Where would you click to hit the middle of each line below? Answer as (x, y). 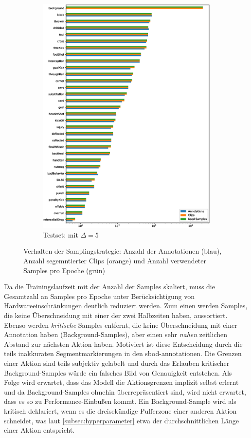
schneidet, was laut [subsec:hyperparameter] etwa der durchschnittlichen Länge (121, 420)
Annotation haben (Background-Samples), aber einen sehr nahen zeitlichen (116, 334)
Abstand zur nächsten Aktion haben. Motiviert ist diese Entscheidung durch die (123, 344)
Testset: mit (61, 234)
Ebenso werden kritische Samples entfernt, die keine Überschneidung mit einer (121, 325)
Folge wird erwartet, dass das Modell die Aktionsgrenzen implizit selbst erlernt (121, 382)
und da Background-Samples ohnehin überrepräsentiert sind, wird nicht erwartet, (125, 391)
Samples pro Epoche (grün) (64, 270)
